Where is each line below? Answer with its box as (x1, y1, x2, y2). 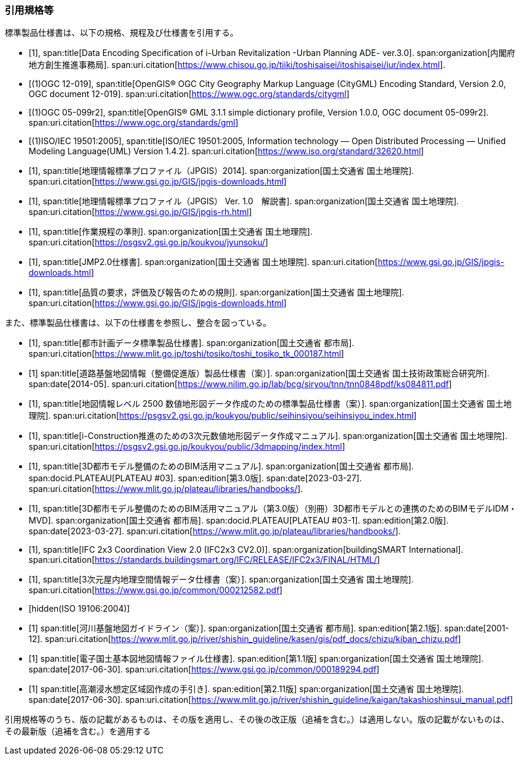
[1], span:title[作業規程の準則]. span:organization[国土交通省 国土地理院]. (29, 226, 313, 237)
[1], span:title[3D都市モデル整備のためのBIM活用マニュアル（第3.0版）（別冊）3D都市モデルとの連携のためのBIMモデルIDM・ (29, 503, 517, 514)
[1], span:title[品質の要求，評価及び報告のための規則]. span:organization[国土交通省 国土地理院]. (29, 287, 404, 298)
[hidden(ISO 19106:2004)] (29, 603, 130, 614)
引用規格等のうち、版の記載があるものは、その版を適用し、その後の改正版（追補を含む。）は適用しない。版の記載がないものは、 (5, 714, 509, 725)
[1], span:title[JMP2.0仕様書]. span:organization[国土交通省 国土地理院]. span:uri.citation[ (29, 257, 378, 267)
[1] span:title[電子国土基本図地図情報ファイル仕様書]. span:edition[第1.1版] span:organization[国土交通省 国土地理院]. (29, 653, 484, 664)
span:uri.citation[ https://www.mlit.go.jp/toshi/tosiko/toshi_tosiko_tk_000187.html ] (29, 348, 344, 359)
